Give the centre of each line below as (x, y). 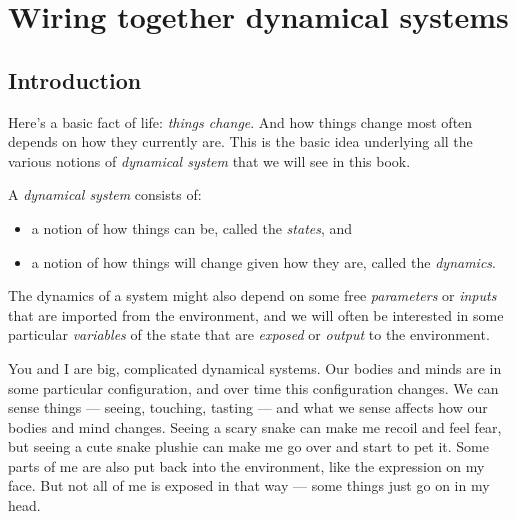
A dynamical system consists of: (105, 194)
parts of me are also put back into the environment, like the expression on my (246, 465)
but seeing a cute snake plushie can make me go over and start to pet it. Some (248, 446)
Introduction (75, 79)
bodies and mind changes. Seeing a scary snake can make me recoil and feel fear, (255, 426)
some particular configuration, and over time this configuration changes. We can (253, 387)
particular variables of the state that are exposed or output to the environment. (249, 334)
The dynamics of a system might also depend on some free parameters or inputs (252, 295)
